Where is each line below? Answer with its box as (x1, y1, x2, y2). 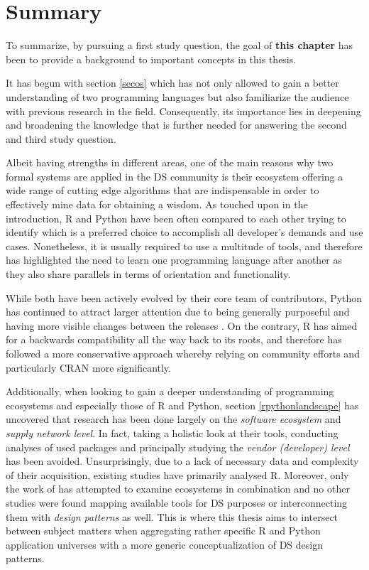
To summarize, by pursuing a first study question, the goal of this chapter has (6, 38, 353, 53)
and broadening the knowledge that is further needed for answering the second (6, 117, 347, 132)
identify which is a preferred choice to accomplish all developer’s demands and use (6, 225, 363, 240)
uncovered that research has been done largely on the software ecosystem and (6, 412, 341, 426)
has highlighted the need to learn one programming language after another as (6, 252, 343, 267)
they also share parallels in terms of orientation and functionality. (6, 267, 291, 281)
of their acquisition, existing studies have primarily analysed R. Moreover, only (6, 467, 349, 482)
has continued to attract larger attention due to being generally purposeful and (6, 304, 350, 319)
